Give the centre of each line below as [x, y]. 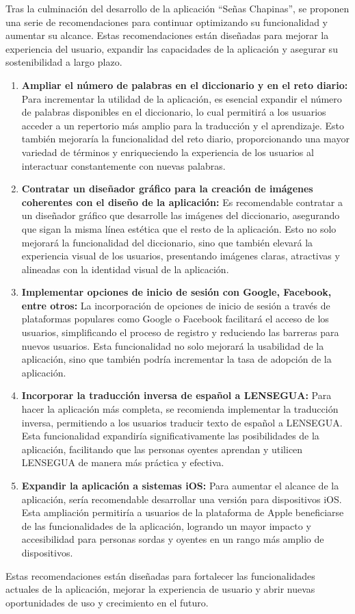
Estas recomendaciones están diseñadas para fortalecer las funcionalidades [160, 575]
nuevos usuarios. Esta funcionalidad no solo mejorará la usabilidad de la [173, 345]
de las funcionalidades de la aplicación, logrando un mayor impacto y [166, 525]
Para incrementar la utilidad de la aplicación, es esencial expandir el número [182, 98]
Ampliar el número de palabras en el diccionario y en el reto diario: [185, 85]
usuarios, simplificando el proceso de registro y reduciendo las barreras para [180, 332]
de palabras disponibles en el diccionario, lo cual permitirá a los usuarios [174, 112]
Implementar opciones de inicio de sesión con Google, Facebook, [176, 292]
